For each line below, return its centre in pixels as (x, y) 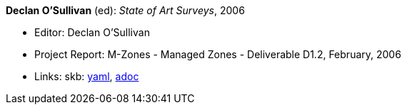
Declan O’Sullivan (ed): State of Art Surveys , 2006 (125, 10)
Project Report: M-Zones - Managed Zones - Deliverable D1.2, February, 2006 (218, 54)
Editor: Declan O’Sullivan (92, 32)
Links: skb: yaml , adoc (87, 76)
